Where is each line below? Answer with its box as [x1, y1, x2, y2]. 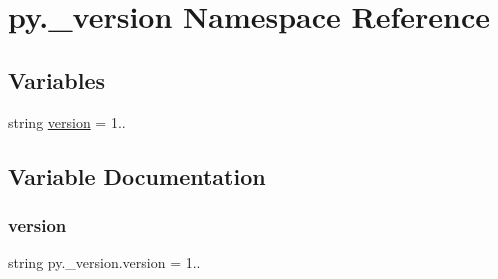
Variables [8, 64, 106, 95]
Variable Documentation [8, 160, 266, 191]
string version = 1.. [8, 111, 126, 132]
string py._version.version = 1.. [8, 252, 201, 273]
